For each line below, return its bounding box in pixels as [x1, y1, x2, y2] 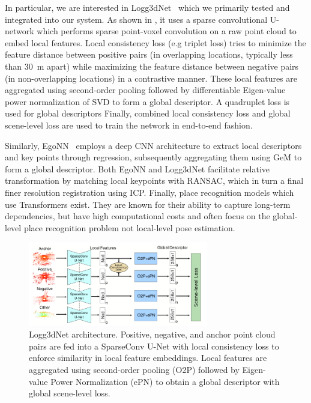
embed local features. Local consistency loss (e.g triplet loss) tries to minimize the [5, 36, 306, 49]
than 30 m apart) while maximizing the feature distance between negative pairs [5, 59, 299, 72]
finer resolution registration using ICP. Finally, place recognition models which [5, 186, 294, 198]
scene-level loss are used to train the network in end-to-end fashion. [5, 118, 253, 131]
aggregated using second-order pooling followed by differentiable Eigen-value [5, 83, 286, 96]
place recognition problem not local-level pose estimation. [23, 221, 235, 234]
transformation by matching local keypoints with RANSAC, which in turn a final [5, 174, 304, 187]
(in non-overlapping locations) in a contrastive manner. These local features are [5, 71, 298, 84]
